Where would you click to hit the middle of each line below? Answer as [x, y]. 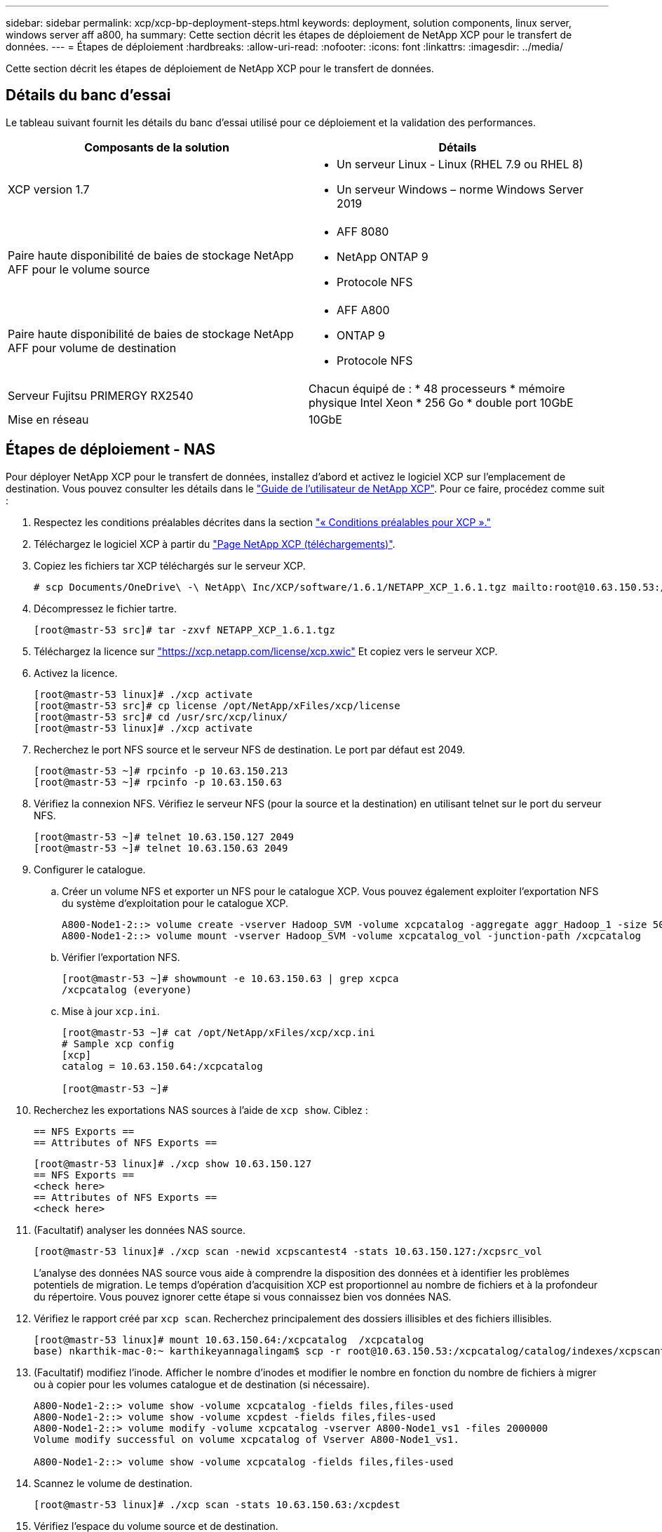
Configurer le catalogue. [90, 869]
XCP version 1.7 [49, 189]
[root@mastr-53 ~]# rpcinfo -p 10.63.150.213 [161, 771]
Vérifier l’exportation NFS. [121, 957]
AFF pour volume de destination [92, 348]
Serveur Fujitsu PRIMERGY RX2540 [101, 395]
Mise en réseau [48, 419]
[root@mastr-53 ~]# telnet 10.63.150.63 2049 [161, 848]
